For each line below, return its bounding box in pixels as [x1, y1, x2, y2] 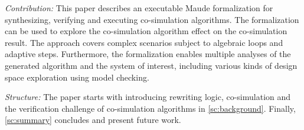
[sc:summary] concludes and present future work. [5, 114, 181, 126]
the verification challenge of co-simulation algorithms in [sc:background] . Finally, [5, 102, 296, 114]
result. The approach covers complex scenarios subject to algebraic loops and [5, 36, 283, 48]
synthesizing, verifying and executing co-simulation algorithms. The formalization [5, 13, 299, 25]
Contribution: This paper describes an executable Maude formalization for [5, 2, 273, 14]
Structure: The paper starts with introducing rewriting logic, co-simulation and [5, 91, 291, 103]
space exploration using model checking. [5, 71, 149, 83]
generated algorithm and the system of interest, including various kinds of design [5, 59, 298, 71]
